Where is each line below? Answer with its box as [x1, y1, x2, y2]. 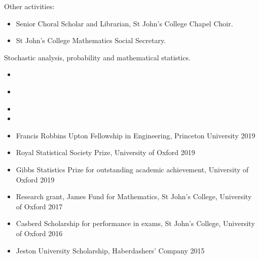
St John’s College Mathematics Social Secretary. [16, 35, 166, 46]
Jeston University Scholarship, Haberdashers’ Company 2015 [16, 245, 205, 255]
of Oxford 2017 [16, 201, 63, 211]
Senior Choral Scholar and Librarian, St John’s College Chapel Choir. [16, 18, 233, 28]
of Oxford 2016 [16, 228, 63, 238]
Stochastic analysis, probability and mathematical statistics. [4, 52, 191, 62]
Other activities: [4, 1, 55, 11]
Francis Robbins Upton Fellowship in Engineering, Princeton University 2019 [16, 130, 255, 140]
